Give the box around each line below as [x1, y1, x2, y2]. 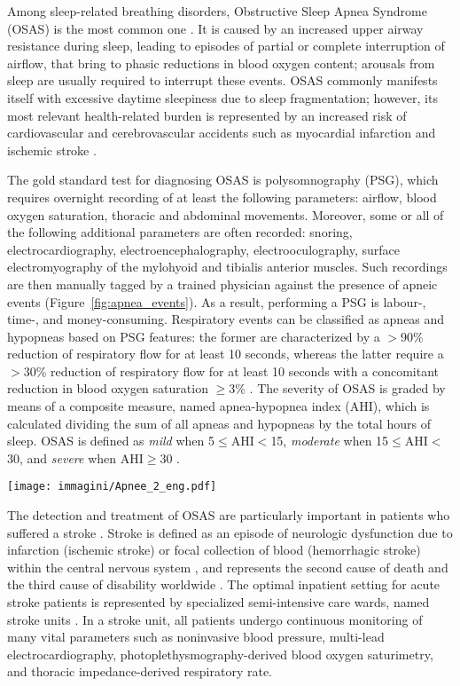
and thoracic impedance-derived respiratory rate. [7, 662, 272, 681]
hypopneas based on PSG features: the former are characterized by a [7, 327, 380, 345]
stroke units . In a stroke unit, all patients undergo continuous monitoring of [7, 610, 423, 628]
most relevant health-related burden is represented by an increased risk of [7, 106, 407, 124]
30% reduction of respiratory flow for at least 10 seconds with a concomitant [23, 361, 439, 380]
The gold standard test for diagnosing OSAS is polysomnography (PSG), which [7, 170, 439, 189]
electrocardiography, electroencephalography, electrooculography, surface [7, 240, 401, 258]
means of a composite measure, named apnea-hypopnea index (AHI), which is [7, 397, 430, 415]
